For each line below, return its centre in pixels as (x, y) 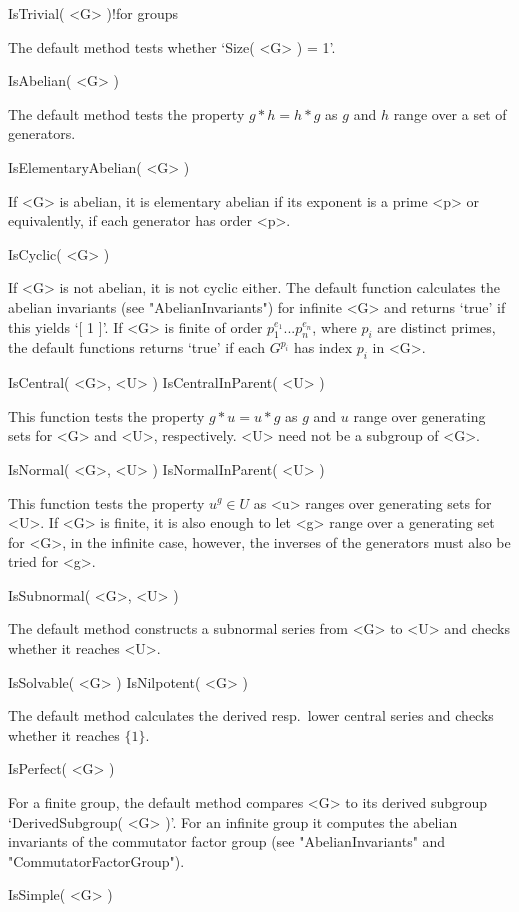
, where (334, 326)
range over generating (419, 415)
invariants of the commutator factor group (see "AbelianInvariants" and (227, 841)
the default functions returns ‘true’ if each (136, 347)
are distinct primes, (436, 326)
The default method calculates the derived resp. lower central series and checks (251, 715)
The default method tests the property (126, 113)
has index (323, 347)
